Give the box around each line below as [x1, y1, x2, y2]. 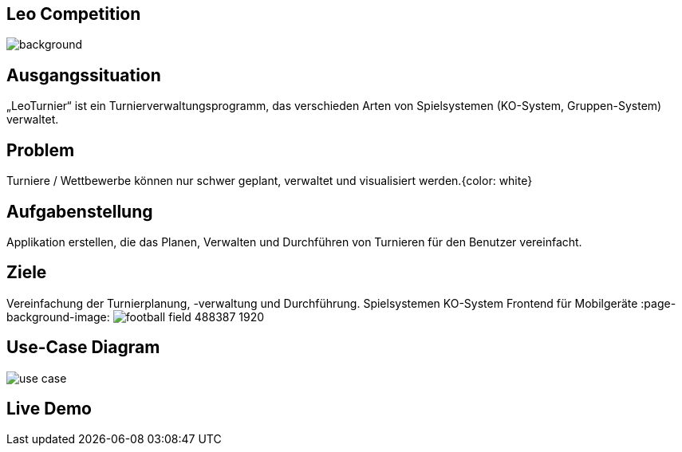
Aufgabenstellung [6, 201, 153, 222]
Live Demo [6, 399, 92, 419]
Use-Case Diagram [6, 337, 160, 358]
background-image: [6, 309, 110, 324]
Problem [6, 140, 75, 160]
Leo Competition [6, 4, 141, 24]
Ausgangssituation [6, 65, 161, 85]
